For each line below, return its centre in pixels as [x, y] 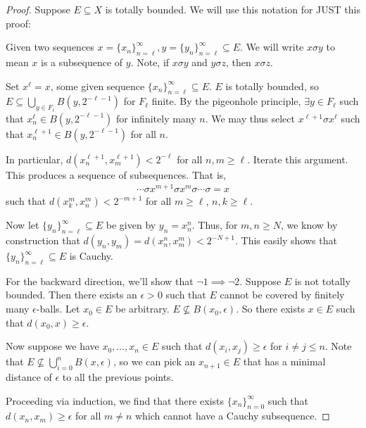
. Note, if [150, 62]
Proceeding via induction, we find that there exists [115, 400]
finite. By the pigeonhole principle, [226, 101]
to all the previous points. [118, 377]
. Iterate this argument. [298, 159]
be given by [131, 225]
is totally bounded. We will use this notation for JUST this [233, 9]
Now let [23, 225]
